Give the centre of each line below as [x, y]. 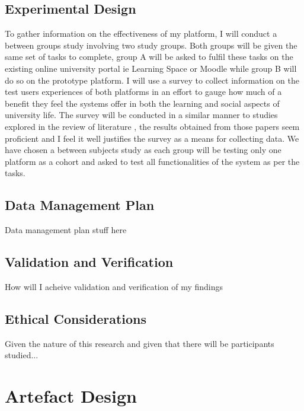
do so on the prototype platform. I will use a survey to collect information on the [152, 80]
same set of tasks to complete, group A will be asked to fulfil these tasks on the [149, 57]
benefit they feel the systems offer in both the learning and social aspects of [142, 103]
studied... [22, 355]
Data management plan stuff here [66, 230]
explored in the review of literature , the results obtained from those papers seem [152, 126]
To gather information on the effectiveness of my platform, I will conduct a [141, 34]
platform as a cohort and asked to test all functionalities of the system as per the [152, 161]
